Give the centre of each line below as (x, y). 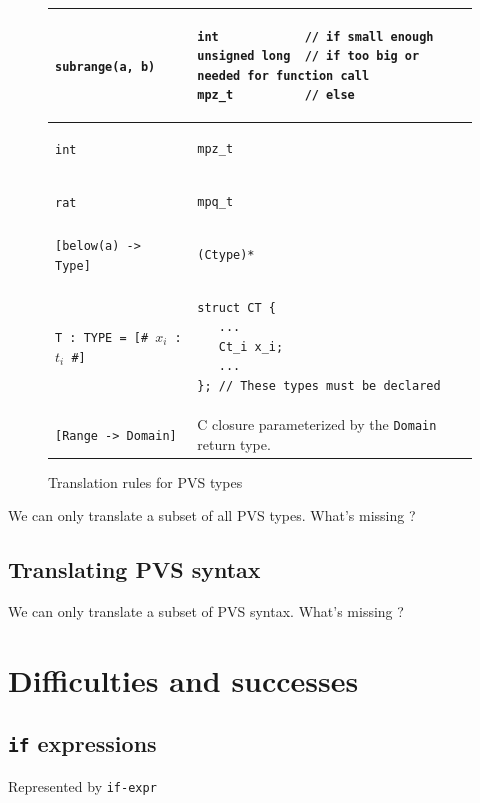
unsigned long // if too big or (308, 56)
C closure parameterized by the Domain (317, 423)
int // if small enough (315, 36)
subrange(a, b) (105, 66)
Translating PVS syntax (134, 569)
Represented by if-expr (82, 785)
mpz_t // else (276, 95)
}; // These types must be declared (319, 386)
